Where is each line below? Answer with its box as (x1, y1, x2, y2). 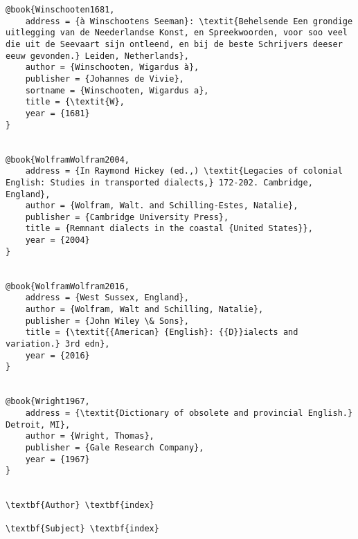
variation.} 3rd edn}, (6, 339, 110, 349)
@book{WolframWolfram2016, (6, 281, 129, 291)
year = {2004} (25, 235, 90, 246)
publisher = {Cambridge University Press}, (25, 212, 229, 222)
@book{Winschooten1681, (6, 5, 115, 15)
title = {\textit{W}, (25, 97, 125, 107)
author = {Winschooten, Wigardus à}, (25, 62, 199, 73)
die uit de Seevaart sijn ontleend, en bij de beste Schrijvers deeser (6, 39, 343, 49)
